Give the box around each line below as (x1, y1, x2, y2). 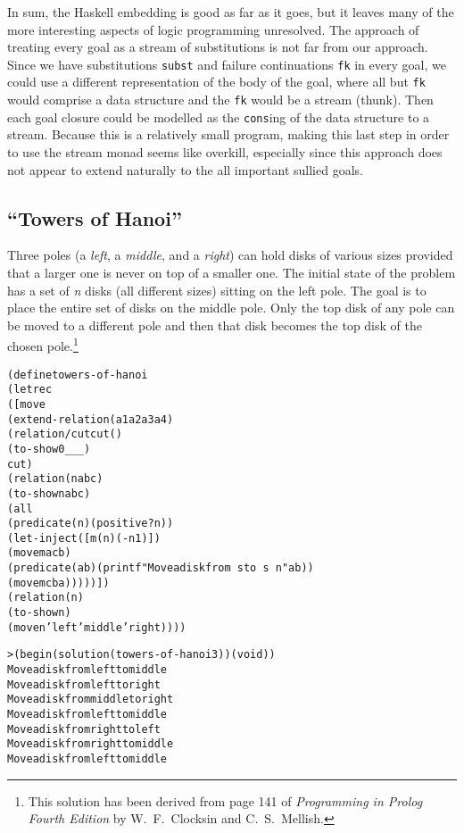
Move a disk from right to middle (7, 737, 174, 751)
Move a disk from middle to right (7, 693, 174, 706)
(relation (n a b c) (7, 472, 104, 486)
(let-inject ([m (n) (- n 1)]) (7, 531, 161, 545)
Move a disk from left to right (7, 678, 161, 691)
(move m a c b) (7, 546, 71, 560)
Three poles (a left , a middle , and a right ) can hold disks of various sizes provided (7, 246, 453, 264)
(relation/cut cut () (7, 428, 122, 441)
